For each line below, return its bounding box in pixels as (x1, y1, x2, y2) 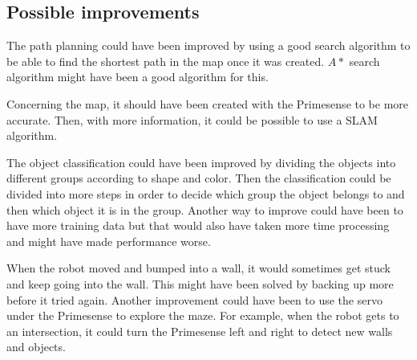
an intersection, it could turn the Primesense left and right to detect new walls (6, 322, 393, 339)
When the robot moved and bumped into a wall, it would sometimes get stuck (6, 260, 391, 276)
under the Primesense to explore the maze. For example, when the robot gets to (6, 307, 399, 324)
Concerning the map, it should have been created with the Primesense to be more (6, 95, 409, 112)
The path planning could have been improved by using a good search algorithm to (6, 37, 411, 54)
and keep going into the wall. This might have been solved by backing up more (6, 275, 394, 292)
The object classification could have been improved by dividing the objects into (6, 153, 396, 170)
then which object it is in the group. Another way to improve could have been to (6, 201, 403, 218)
